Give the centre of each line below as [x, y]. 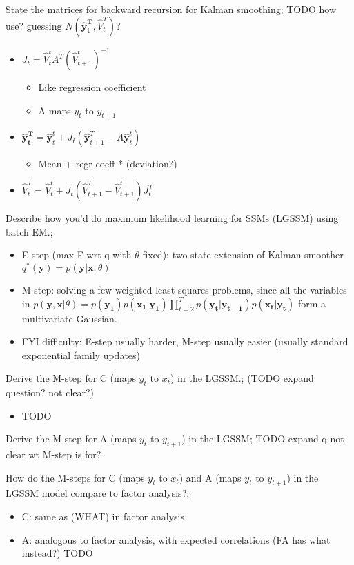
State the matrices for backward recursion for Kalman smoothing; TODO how [171, 9]
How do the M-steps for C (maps [75, 477]
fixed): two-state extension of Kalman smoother [243, 255]
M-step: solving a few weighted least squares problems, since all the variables [184, 289]
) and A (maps [210, 477]
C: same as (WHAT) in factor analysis [103, 516]
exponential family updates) [81, 355]
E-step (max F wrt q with [77, 255]
